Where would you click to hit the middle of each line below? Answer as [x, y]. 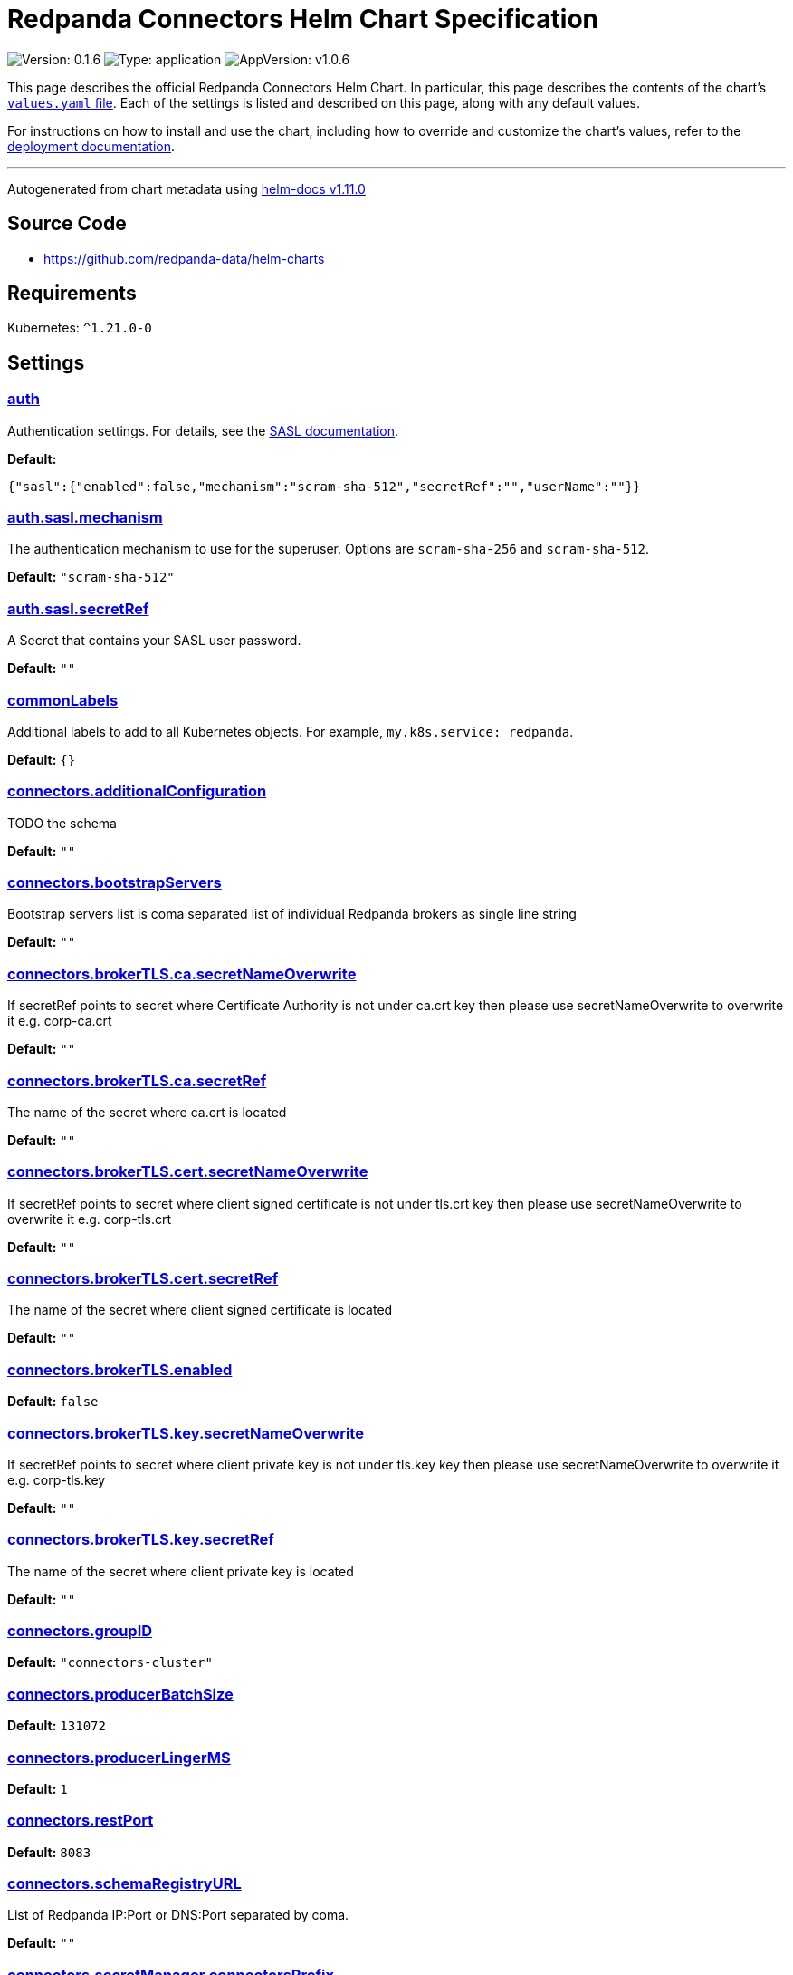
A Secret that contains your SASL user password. [154, 641]
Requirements [72, 294]
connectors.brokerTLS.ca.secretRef [137, 1080]
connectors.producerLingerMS [119, 1757]
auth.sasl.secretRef [78, 608]
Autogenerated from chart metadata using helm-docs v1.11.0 [186, 188]
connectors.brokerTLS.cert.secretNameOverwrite [188, 1172]
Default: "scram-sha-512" [91, 577]
